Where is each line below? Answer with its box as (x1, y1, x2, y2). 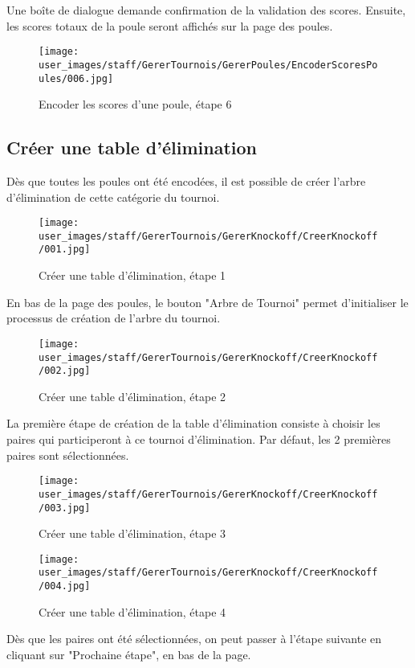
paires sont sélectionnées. (6, 446, 129, 463)
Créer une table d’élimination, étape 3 (39, 525, 226, 542)
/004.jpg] (39, 580, 91, 592)
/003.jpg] (39, 502, 91, 514)
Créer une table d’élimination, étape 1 (39, 267, 226, 284)
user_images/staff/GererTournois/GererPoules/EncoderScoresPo (39, 59, 378, 71)
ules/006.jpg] (39, 72, 114, 84)
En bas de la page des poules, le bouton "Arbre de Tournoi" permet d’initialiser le (6, 293, 409, 310)
